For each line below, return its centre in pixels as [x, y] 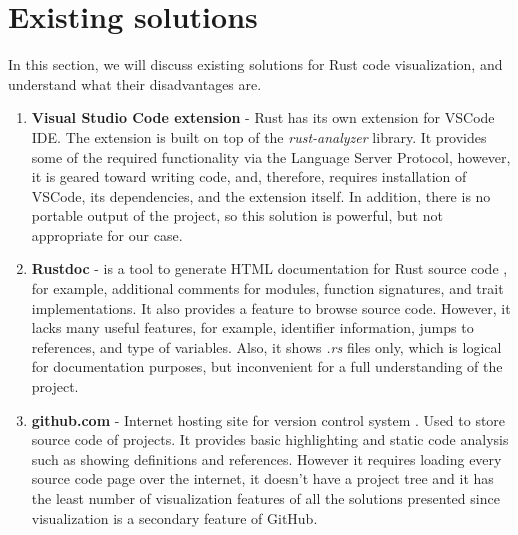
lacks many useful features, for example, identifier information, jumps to [252, 327]
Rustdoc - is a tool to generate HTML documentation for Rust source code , [269, 268]
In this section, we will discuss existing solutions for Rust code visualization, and [255, 64]
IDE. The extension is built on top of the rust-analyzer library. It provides [259, 136]
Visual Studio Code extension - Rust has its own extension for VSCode [263, 117]
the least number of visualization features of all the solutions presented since [265, 498]
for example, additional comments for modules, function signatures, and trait [267, 288]
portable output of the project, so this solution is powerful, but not [237, 215]
